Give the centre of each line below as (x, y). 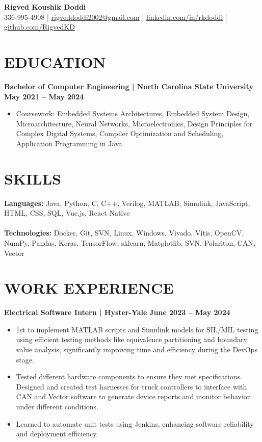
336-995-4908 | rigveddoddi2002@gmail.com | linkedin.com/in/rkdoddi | (116, 17)
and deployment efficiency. (57, 434)
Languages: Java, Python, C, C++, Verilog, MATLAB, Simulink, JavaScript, (127, 203)
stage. (25, 359)
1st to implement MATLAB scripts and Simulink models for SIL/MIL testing (137, 329)
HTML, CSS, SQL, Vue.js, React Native (67, 213)
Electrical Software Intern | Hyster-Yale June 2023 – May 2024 (117, 312)
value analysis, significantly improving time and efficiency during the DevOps (137, 349)
